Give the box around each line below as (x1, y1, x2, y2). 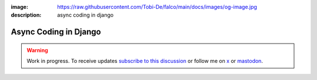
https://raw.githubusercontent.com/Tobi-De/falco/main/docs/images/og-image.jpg (57, 4, 258, 10)
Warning (26, 46, 48, 54)
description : (11, 12, 42, 19)
